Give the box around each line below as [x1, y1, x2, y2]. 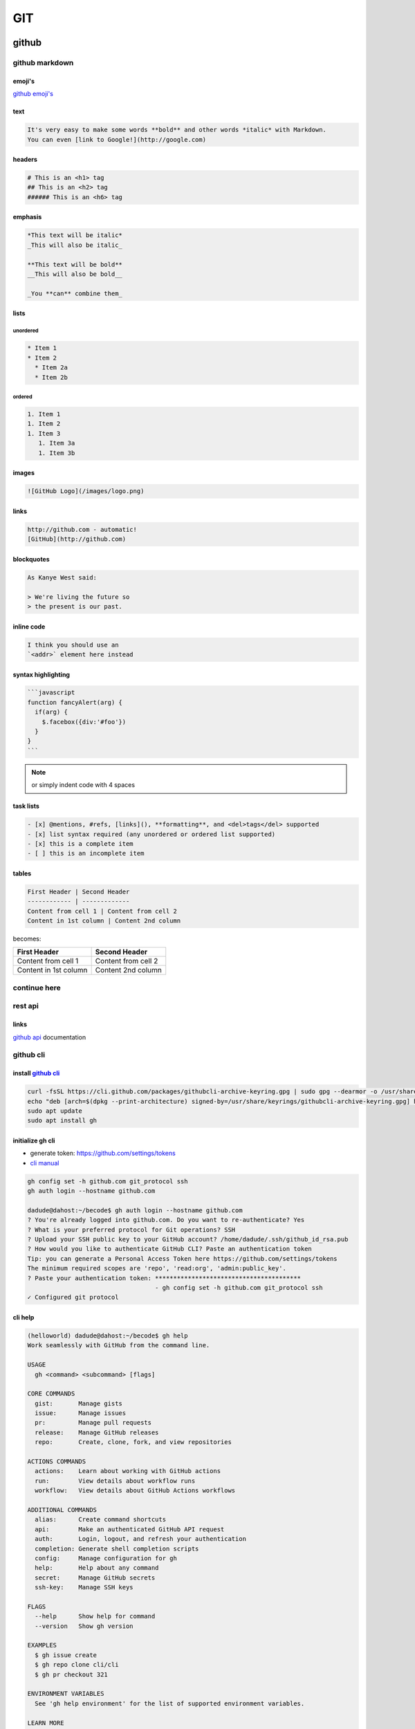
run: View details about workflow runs [35, 1477, 196, 1485]
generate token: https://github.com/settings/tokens [30, 1149, 176, 1158]
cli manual [30, 1158, 59, 1167]
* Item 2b [35, 373, 68, 381]
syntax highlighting [12, 670, 71, 678]
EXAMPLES [27, 1641, 57, 1649]
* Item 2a [35, 364, 68, 371]
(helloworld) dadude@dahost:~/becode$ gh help [27, 1331, 188, 1340]
